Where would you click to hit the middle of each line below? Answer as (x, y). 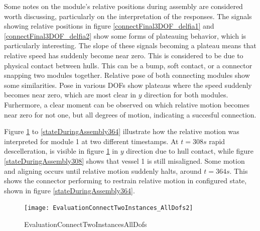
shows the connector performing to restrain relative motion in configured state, (125, 181)
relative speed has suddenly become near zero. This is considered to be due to (124, 55)
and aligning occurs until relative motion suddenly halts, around (103, 170)
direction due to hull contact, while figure (190, 151)
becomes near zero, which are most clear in (70, 95)
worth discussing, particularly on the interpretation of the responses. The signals (128, 16)
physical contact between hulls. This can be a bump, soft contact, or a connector (128, 65)
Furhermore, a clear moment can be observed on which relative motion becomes (127, 104)
